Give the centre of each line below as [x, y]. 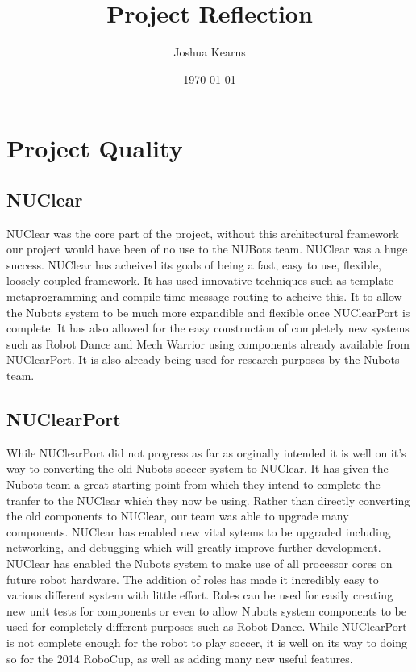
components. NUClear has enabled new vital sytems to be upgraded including [199, 531]
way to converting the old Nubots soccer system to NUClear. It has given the [198, 468]
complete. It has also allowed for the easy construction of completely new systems [208, 328]
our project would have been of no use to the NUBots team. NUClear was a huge [207, 249]
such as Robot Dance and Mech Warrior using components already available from [208, 343]
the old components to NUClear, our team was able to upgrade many [178, 516]
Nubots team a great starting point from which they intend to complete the [193, 484]
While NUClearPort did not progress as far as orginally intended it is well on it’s [206, 452]
